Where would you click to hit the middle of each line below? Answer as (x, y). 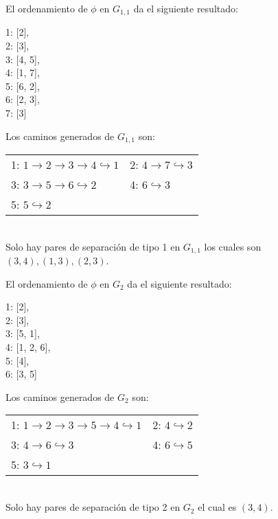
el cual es (217, 507)
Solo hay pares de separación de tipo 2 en (93, 507)
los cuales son (233, 246)
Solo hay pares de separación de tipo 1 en (93, 246)
